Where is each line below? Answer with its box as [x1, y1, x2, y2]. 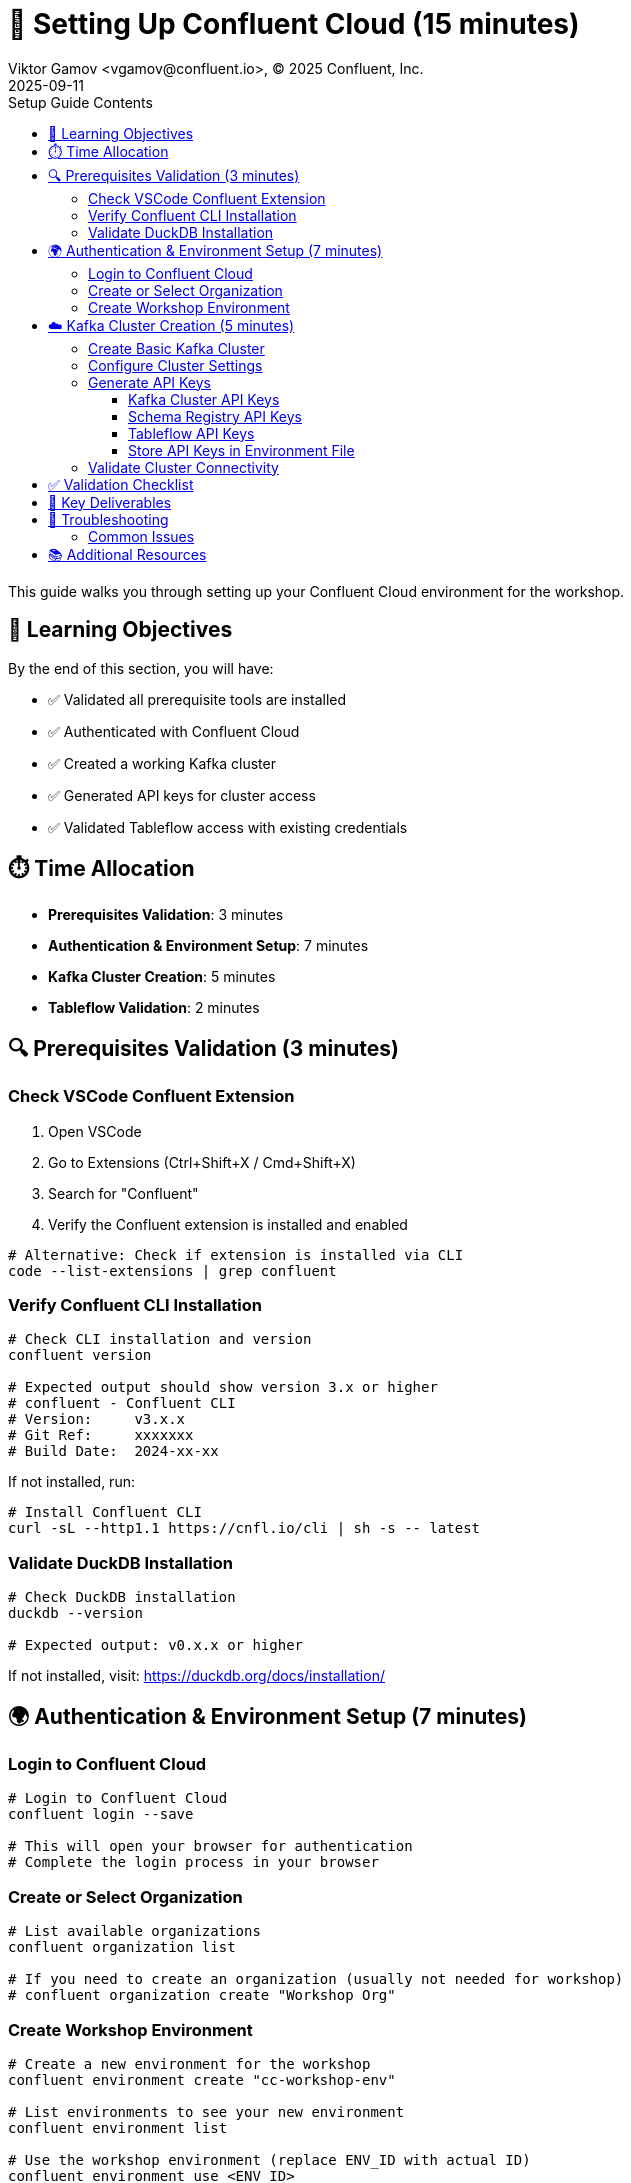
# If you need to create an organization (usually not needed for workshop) [8, 1971, 624, 1988]
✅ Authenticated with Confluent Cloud [48, 722, 300, 740]
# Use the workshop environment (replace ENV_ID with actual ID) [8, 2151, 531, 2168]
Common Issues [88, 527, 195, 545]
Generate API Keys [88, 373, 212, 391]
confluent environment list [8, 2119, 228, 2136]
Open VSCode [48, 1122, 142, 1140]
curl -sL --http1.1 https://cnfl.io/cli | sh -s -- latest [8, 1520, 481, 1537]
